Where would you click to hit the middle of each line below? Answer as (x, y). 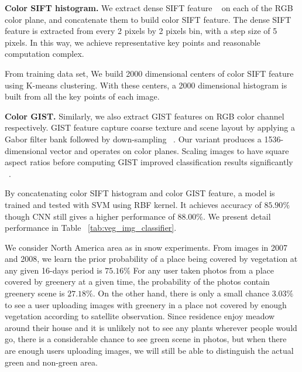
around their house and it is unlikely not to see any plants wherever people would (151, 327)
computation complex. (44, 54)
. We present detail (237, 216)
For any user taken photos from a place (203, 270)
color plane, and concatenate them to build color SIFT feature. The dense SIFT (148, 19)
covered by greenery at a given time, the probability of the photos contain (137, 281)
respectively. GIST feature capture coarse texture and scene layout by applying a (150, 127)
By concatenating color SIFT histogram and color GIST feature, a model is (140, 193)
